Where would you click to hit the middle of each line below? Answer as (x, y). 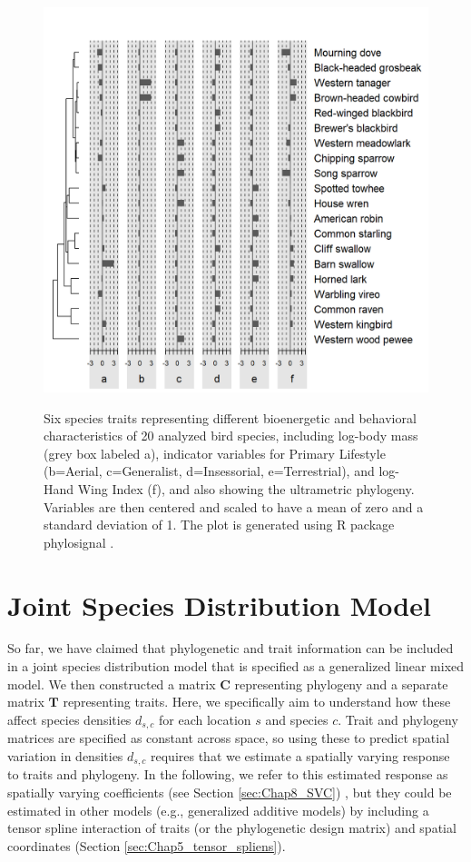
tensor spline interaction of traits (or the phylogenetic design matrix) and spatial (232, 828)
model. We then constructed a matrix (112, 684)
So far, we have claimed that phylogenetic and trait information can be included (231, 648)
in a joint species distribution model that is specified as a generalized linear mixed (236, 666)
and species (297, 719)
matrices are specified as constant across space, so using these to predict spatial (229, 738)
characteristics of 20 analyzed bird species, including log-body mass (231, 436)
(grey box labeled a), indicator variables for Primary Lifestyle (215, 453)
